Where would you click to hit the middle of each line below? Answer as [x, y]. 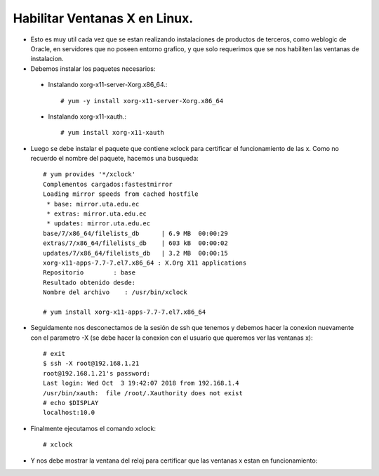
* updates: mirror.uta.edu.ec [99, 224]
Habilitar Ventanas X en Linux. [103, 18]
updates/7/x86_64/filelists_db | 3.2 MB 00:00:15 [135, 253]
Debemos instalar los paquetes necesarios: [93, 68]
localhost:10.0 [69, 413]
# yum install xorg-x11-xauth [113, 133]
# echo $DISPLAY [71, 403]
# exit [54, 354]
